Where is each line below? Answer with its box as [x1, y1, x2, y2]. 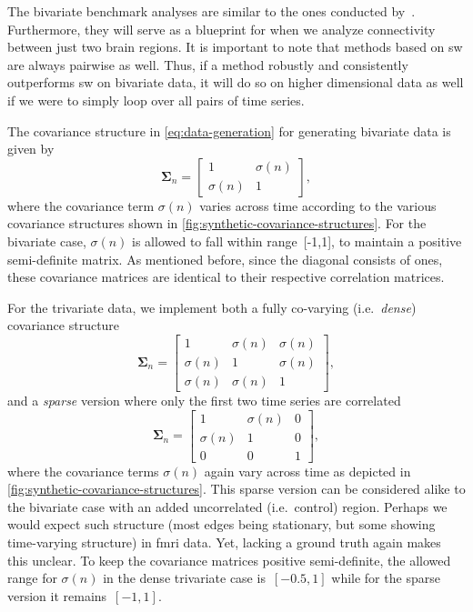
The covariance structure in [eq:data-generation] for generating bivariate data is [7, 121, 451, 140]
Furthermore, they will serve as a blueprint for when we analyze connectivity [7, 19, 436, 38]
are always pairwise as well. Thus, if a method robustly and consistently [7, 55, 408, 74]
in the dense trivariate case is [103, 568, 266, 587]
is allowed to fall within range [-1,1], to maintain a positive [132, 231, 462, 250]
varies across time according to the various [199, 196, 437, 215]
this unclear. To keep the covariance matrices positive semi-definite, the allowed [7, 550, 451, 569]
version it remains [7, 586, 107, 605]
